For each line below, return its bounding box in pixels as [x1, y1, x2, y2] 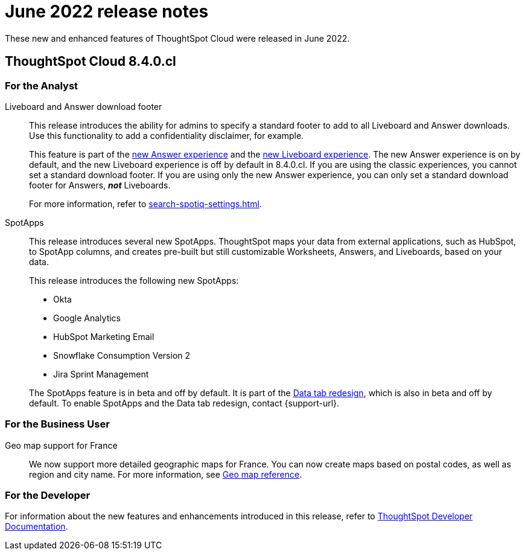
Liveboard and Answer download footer [5, 101, 162, 112]
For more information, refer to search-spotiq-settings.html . [29, 198, 262, 209]
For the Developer [5, 489, 91, 502]
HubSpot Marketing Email [53, 331, 154, 342]
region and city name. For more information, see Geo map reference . [29, 469, 302, 480]
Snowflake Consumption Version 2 [53, 350, 191, 361]
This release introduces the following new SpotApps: [29, 275, 239, 286]
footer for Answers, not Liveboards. [29, 179, 171, 190]
